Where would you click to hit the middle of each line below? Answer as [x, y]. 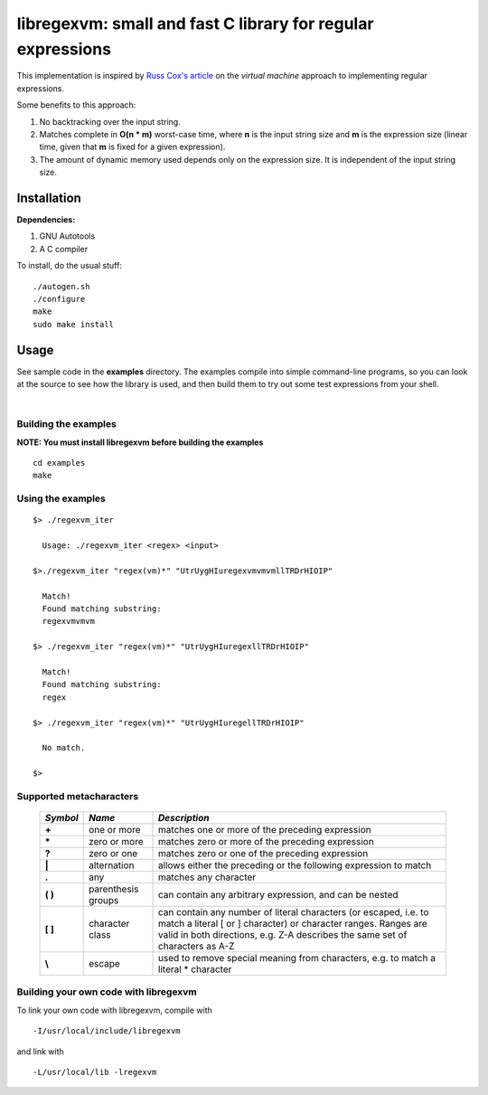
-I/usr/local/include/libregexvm [107, 1031]
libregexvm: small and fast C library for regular [195, 24]
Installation [49, 198]
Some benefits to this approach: [76, 105]
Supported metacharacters [78, 796]
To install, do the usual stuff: [69, 266]
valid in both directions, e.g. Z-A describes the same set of [283, 935]
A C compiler [64, 249]
